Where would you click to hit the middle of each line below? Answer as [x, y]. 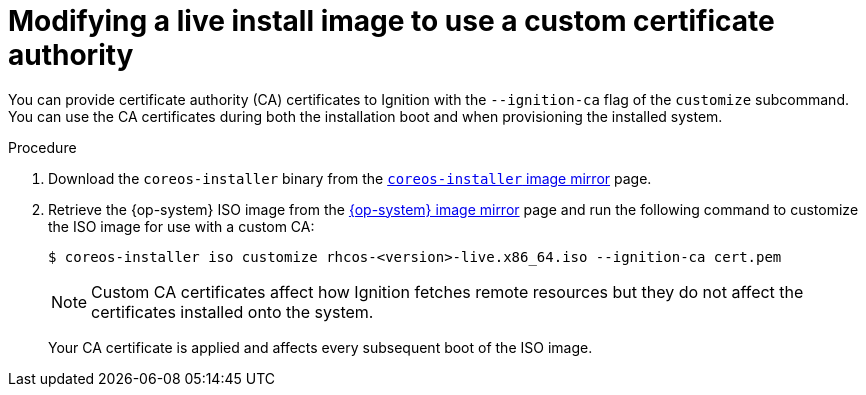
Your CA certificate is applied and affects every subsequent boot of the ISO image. [320, 347]
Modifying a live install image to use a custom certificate [391, 21]
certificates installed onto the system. [232, 311]
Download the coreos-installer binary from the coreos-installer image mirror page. [350, 178]
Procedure [42, 147]
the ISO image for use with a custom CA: [181, 226]
